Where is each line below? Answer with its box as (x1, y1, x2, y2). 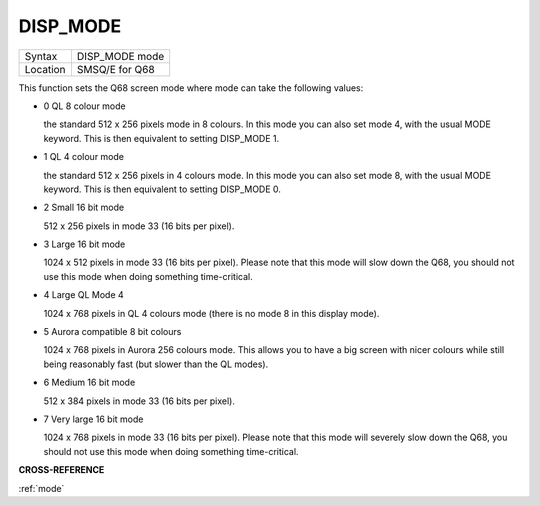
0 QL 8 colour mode (43, 100, 126, 112)
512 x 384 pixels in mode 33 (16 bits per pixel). (43, 395, 235, 407)
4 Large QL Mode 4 (43, 289, 124, 301)
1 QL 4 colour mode (43, 151, 125, 163)
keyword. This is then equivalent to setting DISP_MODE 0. (43, 183, 282, 195)
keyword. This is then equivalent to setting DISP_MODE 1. (43, 132, 280, 144)
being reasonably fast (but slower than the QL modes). (43, 358, 269, 370)
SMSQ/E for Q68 (76, 62, 155, 76)
